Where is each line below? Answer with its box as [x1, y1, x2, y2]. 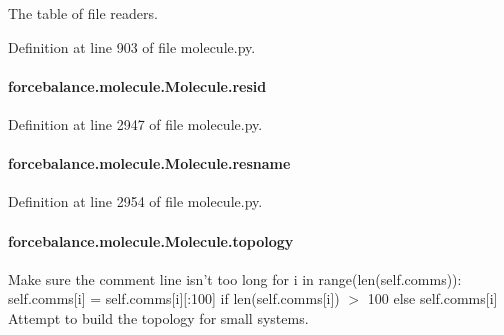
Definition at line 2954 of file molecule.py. [8, 191, 263, 212]
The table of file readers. [8, 3, 158, 23]
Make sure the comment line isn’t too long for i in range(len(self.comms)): [8, 268, 462, 289]
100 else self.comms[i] [367, 288, 498, 309]
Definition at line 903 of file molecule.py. [8, 36, 256, 57]
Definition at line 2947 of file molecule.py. [8, 113, 263, 134]
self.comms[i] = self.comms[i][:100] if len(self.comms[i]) [8, 288, 340, 309]
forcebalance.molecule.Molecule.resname [8, 153, 291, 174]
